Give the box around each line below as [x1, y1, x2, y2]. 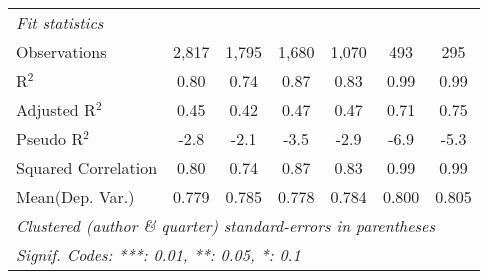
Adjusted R [16, 98, 96, 121]
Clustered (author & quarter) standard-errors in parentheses [16, 214, 435, 237]
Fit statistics [16, 11, 104, 34]
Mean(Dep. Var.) [16, 185, 135, 208]
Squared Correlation [16, 156, 158, 179]
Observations [16, 40, 107, 63]
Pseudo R [16, 127, 84, 150]
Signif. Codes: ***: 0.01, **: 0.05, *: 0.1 [16, 243, 301, 266]
